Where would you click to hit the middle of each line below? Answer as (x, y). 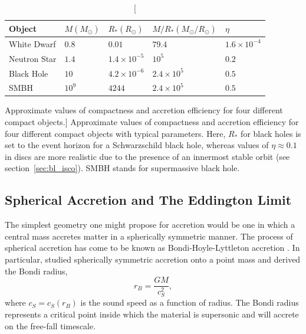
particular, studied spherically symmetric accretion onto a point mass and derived (153, 259)
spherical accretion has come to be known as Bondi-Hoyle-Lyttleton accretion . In (152, 248)
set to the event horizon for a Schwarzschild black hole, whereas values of (137, 145)
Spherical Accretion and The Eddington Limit (148, 200)
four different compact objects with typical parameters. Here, (115, 133)
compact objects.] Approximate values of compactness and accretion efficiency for (152, 122)
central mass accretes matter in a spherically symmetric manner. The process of (149, 236)
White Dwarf (32, 43)
